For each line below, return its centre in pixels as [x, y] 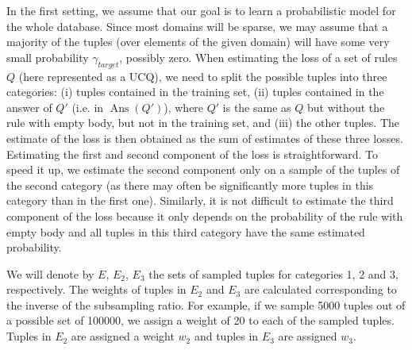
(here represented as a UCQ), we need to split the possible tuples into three [203, 76]
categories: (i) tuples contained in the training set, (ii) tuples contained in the [195, 92]
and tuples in [226, 336]
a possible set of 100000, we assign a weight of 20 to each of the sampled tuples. [200, 320]
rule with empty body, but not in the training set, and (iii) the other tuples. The [203, 123]
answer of [29, 107]
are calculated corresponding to [320, 289]
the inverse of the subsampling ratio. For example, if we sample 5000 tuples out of [206, 304]
